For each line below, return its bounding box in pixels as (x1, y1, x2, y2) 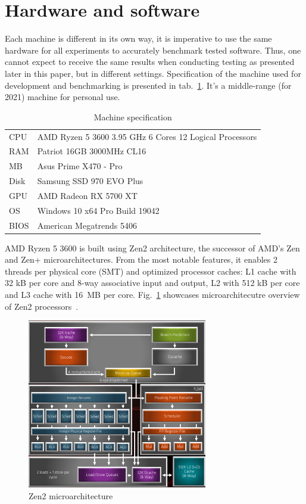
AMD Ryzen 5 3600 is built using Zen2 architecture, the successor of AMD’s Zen (5, 241, 300, 254)
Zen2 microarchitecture (29, 489, 113, 502)
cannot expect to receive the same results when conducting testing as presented (5, 55, 295, 68)
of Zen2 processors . (5, 300, 79, 312)
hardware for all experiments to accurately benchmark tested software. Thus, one (5, 43, 301, 56)
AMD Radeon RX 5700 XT (37, 189, 138, 201)
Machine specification (93, 110, 172, 123)
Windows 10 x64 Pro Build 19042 (37, 204, 160, 216)
